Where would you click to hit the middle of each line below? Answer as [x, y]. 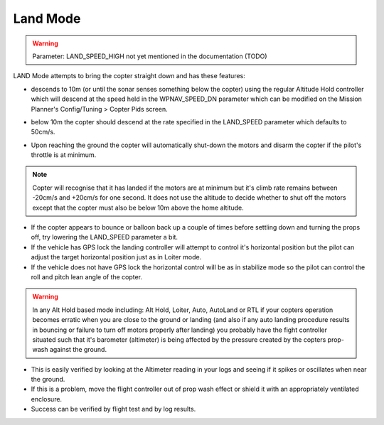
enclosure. [47, 399]
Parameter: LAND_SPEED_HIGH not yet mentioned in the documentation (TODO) [150, 56]
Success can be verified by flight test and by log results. [113, 409]
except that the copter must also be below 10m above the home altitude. [138, 208]
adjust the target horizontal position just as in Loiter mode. [116, 257]
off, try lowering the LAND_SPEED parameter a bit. [104, 237]
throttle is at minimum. [64, 155]
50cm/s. [43, 132]
